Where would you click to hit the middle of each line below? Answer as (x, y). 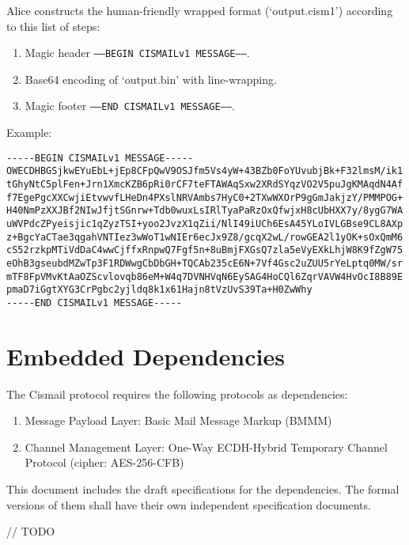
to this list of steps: (53, 26)
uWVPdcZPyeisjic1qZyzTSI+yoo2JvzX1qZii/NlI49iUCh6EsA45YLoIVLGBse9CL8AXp (205, 223)
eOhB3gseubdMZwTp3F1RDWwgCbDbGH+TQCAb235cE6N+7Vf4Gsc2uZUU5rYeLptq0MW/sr (205, 263)
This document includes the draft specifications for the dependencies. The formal (203, 489)
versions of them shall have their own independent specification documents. (189, 504)
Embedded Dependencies (146, 356)
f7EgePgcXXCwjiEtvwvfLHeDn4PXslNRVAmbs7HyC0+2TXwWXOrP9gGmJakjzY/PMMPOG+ (205, 197)
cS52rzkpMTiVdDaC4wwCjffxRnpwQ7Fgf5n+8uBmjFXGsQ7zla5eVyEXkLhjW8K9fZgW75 (205, 250)
